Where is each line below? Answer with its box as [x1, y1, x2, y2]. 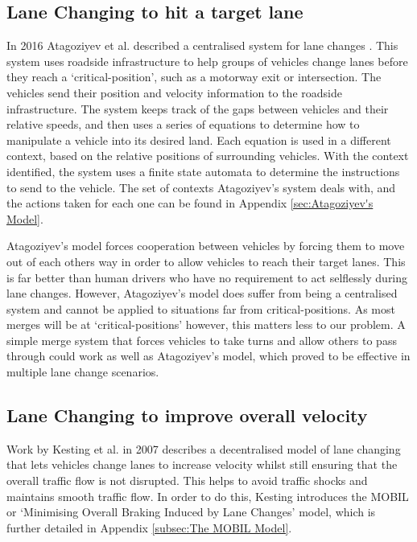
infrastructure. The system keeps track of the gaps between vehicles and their [6, 100, 389, 117]
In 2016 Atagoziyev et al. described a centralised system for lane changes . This [6, 37, 398, 54]
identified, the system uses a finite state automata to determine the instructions [6, 162, 400, 179]
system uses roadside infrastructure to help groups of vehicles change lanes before [6, 52, 408, 69]
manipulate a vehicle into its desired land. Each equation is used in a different [6, 131, 391, 148]
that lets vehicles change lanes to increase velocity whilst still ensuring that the [6, 456, 398, 473]
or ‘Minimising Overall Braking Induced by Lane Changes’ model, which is [6, 503, 376, 520]
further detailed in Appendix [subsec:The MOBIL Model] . [6, 519, 292, 536]
